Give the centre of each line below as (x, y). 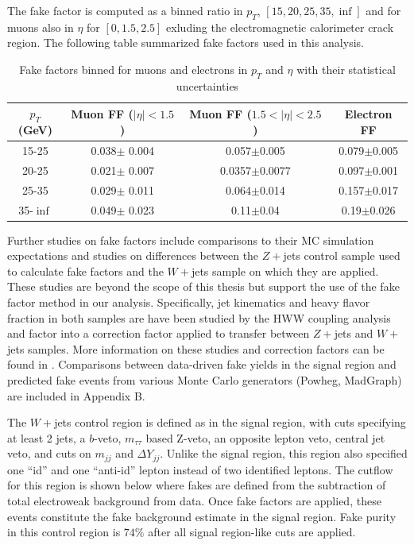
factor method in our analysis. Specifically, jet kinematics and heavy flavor (189, 302)
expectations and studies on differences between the (133, 255)
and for (383, 10)
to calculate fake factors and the (85, 271)
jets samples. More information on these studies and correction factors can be (196, 348)
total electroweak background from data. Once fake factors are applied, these (194, 501)
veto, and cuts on (49, 453)
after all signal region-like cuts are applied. (252, 532)
